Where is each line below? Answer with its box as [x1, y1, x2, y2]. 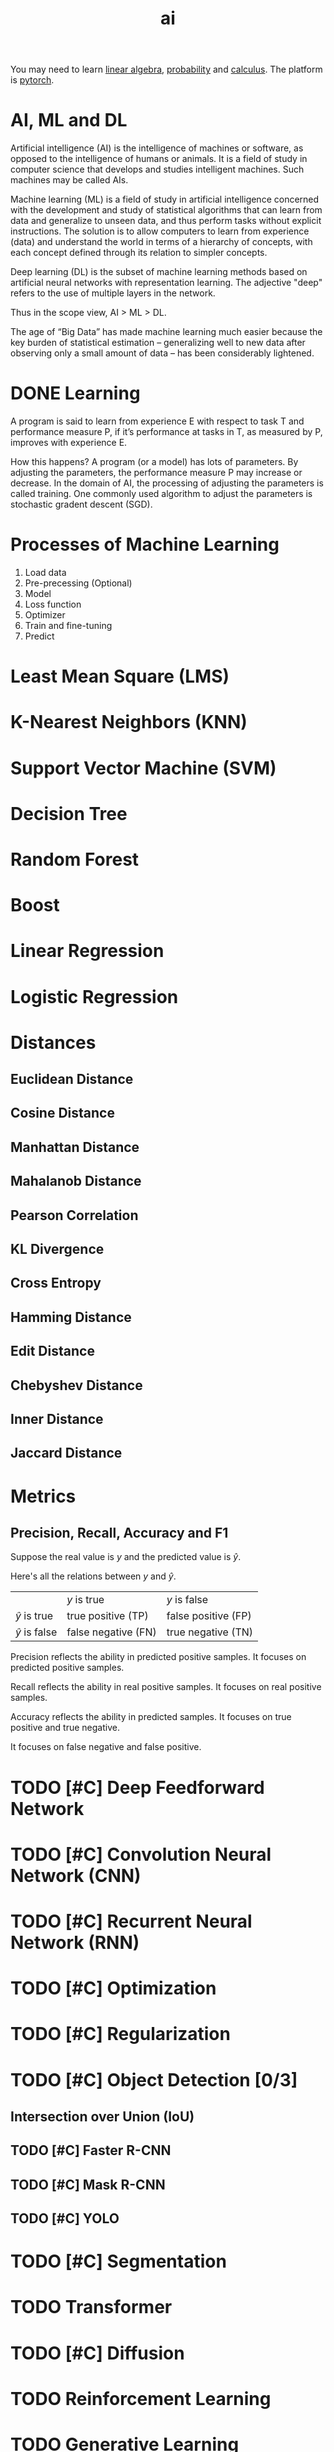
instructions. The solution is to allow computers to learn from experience [10, 225, 310, 237]
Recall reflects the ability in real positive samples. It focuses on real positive [10, 1681, 322, 1693]
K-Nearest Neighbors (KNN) [10, 711, 248, 734]
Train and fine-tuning [24, 620, 113, 631]
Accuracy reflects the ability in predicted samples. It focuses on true [10, 1711, 292, 1723]
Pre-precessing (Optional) [24, 577, 133, 589]
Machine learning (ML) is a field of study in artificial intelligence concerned [10, 193, 320, 206]
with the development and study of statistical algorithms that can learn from [10, 204, 323, 216]
